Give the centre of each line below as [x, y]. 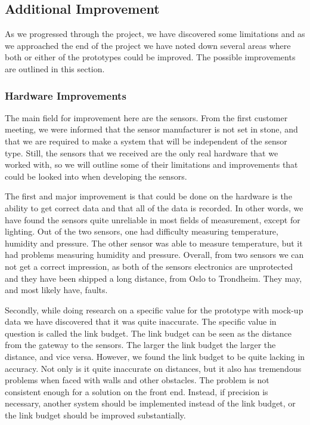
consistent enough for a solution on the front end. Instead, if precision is [137, 391]
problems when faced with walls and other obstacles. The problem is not [137, 380]
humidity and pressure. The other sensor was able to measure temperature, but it [154, 243]
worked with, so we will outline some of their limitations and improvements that [151, 164]
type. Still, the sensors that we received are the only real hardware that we [142, 153]
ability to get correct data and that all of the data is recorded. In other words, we [154, 207]
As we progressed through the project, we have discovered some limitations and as [155, 34]
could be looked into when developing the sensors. [96, 176]
